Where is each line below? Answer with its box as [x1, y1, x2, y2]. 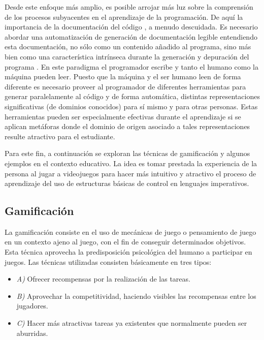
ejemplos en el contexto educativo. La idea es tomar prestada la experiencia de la [5, 158, 257, 168]
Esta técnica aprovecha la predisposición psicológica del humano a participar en [5, 246, 252, 257]
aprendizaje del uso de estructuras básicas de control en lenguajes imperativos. [5, 178, 249, 189]
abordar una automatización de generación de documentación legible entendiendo [5, 31, 257, 42]
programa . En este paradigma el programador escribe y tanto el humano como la [5, 61, 258, 72]
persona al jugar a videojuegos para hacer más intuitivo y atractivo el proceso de [5, 168, 256, 178]
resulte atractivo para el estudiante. [5, 131, 115, 141]
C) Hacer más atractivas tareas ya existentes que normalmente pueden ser [16, 318, 247, 328]
